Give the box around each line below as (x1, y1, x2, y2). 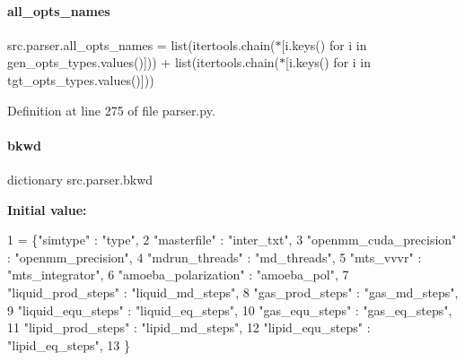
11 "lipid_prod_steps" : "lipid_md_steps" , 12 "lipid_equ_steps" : (7, 318, 371, 337)
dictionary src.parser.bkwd (7, 169, 154, 188)
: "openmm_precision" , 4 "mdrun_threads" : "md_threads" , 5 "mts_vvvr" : (7, 247, 422, 266)
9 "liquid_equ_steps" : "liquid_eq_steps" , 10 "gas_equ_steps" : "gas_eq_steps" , (7, 300, 452, 319)
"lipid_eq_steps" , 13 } (7, 335, 131, 354)
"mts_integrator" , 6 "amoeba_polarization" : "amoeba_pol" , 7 (7, 265, 349, 284)
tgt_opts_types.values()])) (7, 70, 154, 89)
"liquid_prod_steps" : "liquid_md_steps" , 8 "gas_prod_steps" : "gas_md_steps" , (7, 282, 459, 301)
